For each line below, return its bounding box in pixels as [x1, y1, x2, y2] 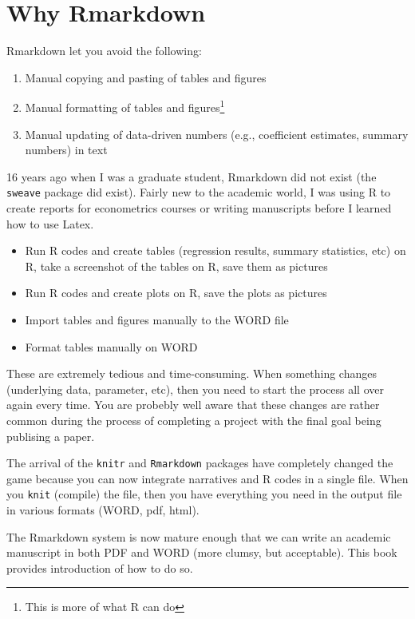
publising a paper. [6, 427, 95, 444]
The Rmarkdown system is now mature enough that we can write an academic [6, 528, 391, 545]
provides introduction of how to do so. [6, 559, 193, 576]
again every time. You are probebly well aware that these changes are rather [6, 396, 380, 413]
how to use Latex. [6, 215, 94, 232]
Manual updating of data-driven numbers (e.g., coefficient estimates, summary [25, 125, 409, 142]
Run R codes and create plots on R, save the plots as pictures [25, 284, 327, 301]
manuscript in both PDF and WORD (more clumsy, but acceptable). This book [6, 544, 397, 561]
